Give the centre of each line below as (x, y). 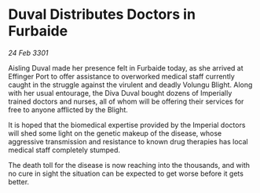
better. (19, 181)
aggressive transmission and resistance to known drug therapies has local (128, 141)
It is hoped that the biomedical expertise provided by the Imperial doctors (127, 125)
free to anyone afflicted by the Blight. (68, 109)
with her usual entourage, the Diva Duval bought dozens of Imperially (120, 93)
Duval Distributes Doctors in (102, 15)
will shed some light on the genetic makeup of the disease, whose (115, 133)
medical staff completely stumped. (64, 150)
